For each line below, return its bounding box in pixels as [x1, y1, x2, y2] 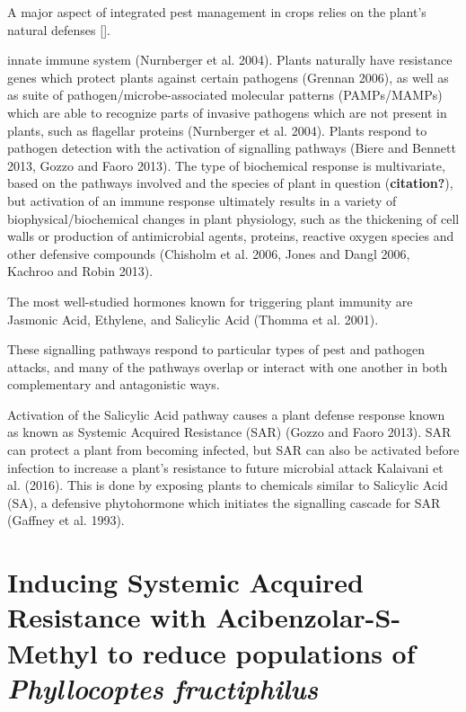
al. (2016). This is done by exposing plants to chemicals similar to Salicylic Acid [7, 476, 448, 494]
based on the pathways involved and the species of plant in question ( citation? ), [7, 174, 453, 192]
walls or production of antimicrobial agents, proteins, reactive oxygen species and [7, 227, 454, 245]
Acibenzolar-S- [215, 599, 401, 636]
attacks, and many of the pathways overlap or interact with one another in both [7, 357, 448, 376]
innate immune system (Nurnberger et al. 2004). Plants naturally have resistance [7, 50, 453, 69]
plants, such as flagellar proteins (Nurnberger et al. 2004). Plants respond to [7, 120, 427, 139]
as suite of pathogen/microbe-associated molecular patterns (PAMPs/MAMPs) [7, 85, 443, 104]
